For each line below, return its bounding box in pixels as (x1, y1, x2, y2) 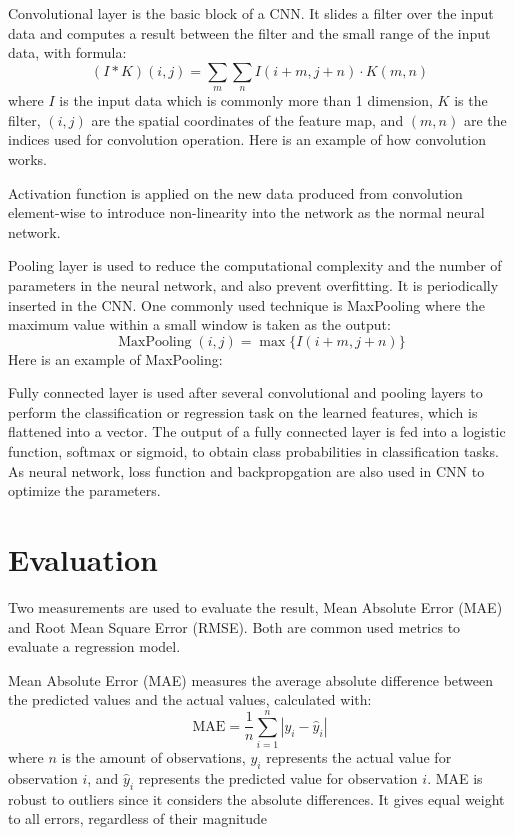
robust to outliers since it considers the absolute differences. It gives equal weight (8, 788, 505, 809)
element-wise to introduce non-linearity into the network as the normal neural (8, 202, 485, 223)
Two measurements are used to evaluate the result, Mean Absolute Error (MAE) (8, 596, 503, 617)
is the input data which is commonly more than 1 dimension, (59, 90, 433, 111)
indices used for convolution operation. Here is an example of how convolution (8, 129, 486, 150)
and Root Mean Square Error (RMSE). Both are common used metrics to (8, 616, 461, 637)
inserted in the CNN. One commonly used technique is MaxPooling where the (8, 294, 485, 315)
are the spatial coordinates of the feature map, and (91, 109, 404, 130)
